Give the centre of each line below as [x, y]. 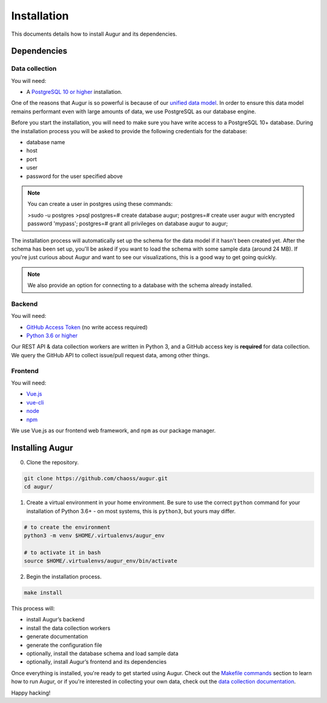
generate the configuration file [64, 645]
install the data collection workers [68, 628]
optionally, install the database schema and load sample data [102, 653]
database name [46, 142]
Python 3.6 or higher [52, 335]
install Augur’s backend [55, 619]
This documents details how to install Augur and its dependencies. [94, 34]
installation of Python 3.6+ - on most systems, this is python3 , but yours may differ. [131, 511]
